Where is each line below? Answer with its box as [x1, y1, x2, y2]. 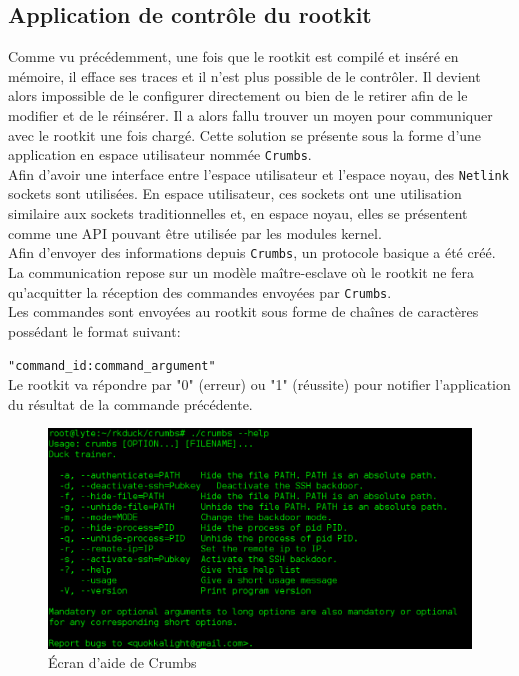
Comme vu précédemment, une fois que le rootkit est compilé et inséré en [8, 46, 459, 67]
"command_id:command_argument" [8, 359, 216, 374]
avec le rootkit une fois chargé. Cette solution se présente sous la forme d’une [8, 124, 482, 145]
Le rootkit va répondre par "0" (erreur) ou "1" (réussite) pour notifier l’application [8, 374, 511, 395]
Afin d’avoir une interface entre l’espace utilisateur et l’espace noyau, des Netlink [8, 163, 509, 184]
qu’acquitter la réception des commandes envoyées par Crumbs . [8, 281, 392, 302]
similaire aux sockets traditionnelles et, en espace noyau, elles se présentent [8, 203, 468, 224]
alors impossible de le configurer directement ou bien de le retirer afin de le [8, 85, 468, 106]
